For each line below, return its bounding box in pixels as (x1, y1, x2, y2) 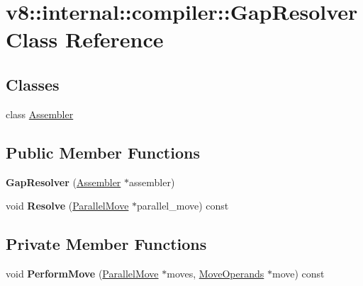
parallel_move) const (137, 198, 229, 213)
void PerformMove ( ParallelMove (6, 265, 159, 280)
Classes (6, 73, 60, 95)
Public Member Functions (6, 141, 200, 163)
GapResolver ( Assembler (6, 174, 121, 189)
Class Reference (6, 25, 164, 54)
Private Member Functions (6, 233, 207, 255)
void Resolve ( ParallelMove (6, 198, 129, 213)
